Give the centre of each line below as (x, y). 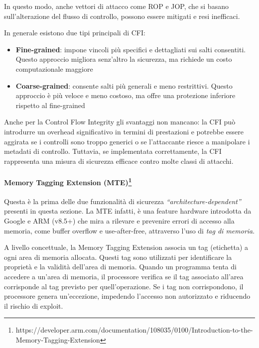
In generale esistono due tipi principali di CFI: (75, 33)
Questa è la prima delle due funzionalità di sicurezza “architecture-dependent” (123, 201)
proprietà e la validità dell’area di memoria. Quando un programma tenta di (120, 267)
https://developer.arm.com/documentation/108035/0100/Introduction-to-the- (134, 330)
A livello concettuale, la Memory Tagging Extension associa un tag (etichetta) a (126, 247)
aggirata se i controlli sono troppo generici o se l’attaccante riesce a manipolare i (127, 141)
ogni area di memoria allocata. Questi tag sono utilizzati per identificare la (118, 257)
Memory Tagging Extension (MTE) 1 (68, 181)
